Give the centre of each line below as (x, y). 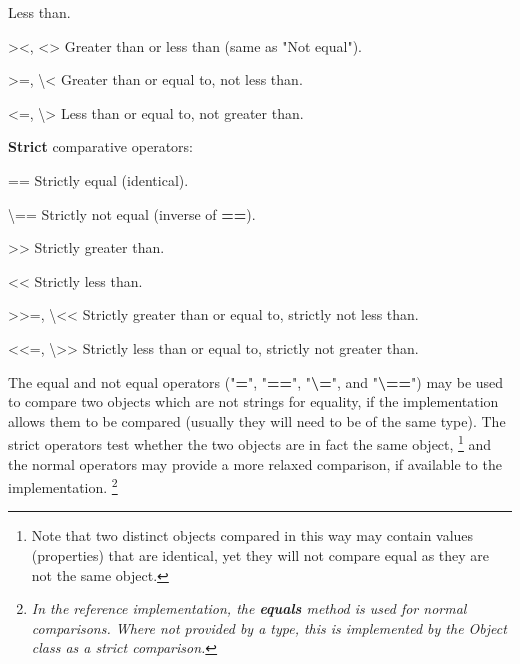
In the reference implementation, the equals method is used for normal (249, 608)
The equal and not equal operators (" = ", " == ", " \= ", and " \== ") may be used (256, 381)
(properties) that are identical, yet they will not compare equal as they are (260, 555)
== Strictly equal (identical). (98, 179)
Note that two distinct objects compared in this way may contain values (252, 535)
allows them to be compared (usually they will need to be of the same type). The (257, 420)
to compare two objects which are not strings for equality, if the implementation (253, 401)
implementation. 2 (63, 485)
